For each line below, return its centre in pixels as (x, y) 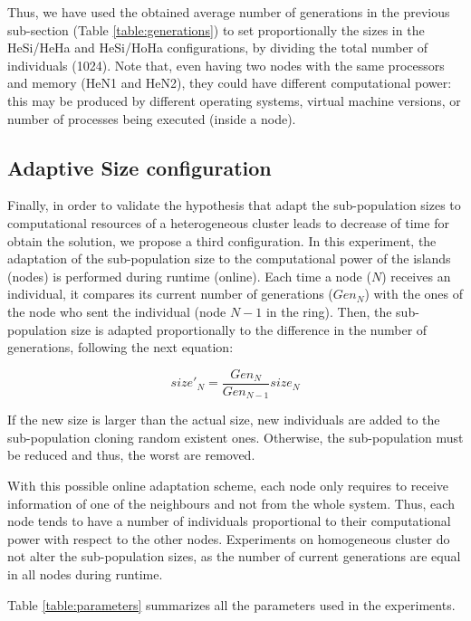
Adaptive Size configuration (139, 167)
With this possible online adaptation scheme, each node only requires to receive (228, 485)
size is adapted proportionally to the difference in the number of (249, 329)
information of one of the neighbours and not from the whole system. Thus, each (231, 503)
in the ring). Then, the (329, 311)
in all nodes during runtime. (85, 573)
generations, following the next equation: (120, 347)
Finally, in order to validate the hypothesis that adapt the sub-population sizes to (234, 205)
